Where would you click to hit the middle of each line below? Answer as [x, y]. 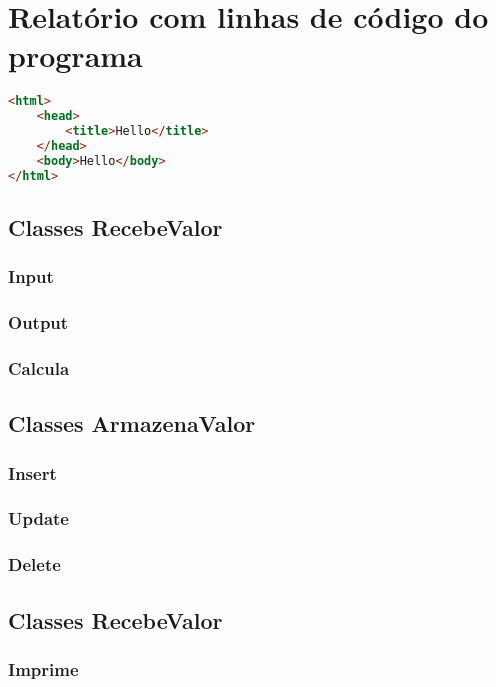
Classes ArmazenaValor [132, 423]
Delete [34, 564]
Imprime [43, 668]
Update [38, 518]
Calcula [39, 367]
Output [38, 322]
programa [75, 55]
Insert [32, 472]
